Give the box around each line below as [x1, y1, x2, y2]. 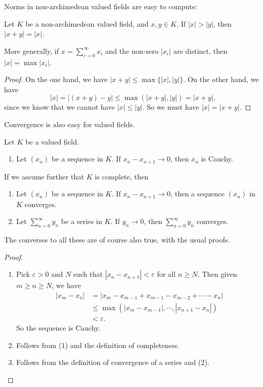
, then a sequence [170, 188, 225, 199]
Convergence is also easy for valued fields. [4, 118, 135, 129]
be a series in [61, 216, 103, 227]
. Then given [197, 269, 237, 279]
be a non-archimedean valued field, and [25, 18, 149, 29]
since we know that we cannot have [4, 101, 115, 112]
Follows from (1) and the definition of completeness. [16, 339, 179, 350]
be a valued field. [25, 136, 79, 147]
